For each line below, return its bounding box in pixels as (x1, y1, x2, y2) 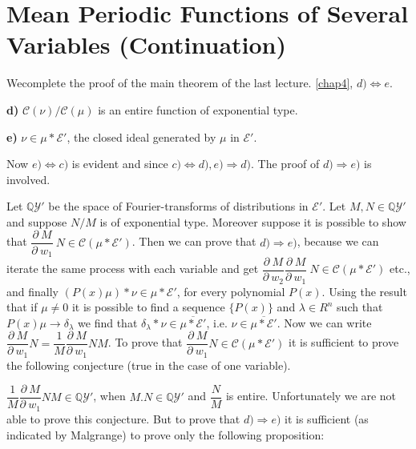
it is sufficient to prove (289, 334, 399, 351)
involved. (6, 170, 50, 187)
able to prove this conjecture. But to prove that (6, 410, 240, 427)
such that (337, 299, 383, 315)
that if (6, 299, 38, 315)
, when (93, 387, 126, 404)
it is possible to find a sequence (71, 299, 225, 315)
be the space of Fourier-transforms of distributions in (48, 198, 309, 214)
